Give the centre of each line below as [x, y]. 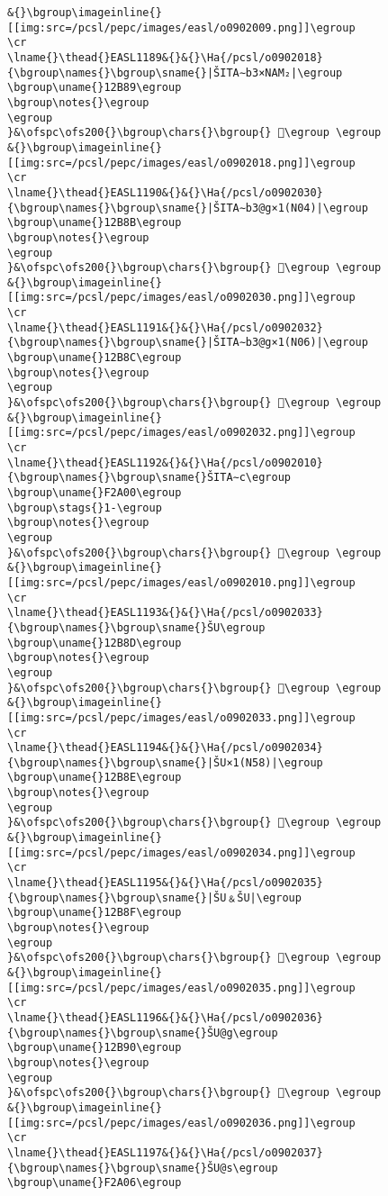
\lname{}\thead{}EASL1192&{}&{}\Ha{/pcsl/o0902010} [165, 462]
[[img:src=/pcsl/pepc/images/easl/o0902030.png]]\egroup [181, 298]
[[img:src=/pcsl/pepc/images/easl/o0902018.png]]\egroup [181, 163]
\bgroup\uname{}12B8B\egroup [95, 223]
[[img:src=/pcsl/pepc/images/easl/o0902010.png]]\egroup [181, 582]
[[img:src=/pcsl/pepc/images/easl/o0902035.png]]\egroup [181, 988]
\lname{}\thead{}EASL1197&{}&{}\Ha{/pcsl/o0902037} [165, 1152]
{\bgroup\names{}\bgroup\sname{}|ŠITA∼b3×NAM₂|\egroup [175, 72]
